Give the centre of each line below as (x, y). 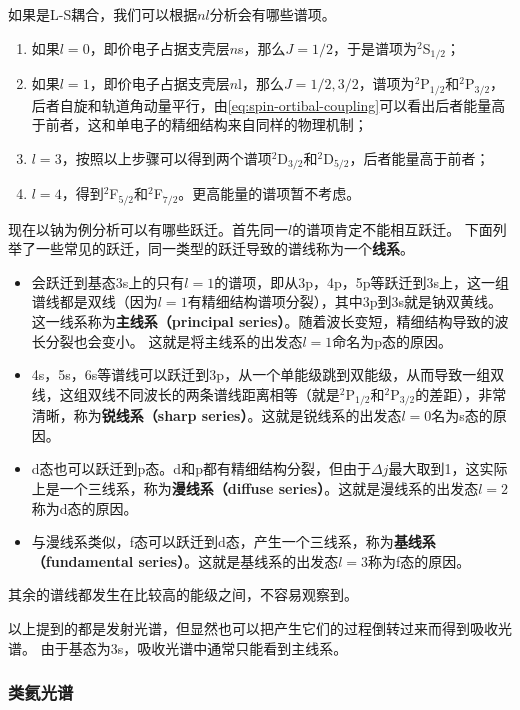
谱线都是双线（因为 (94, 301)
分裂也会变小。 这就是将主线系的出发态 (174, 340)
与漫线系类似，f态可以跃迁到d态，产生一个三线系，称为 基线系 (233, 541)
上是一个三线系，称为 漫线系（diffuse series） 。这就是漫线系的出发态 (255, 487)
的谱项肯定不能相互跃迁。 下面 (392, 228)
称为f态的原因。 (419, 560)
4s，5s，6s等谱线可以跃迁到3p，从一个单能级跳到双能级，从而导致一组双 (268, 374)
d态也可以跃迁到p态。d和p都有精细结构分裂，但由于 (201, 468)
